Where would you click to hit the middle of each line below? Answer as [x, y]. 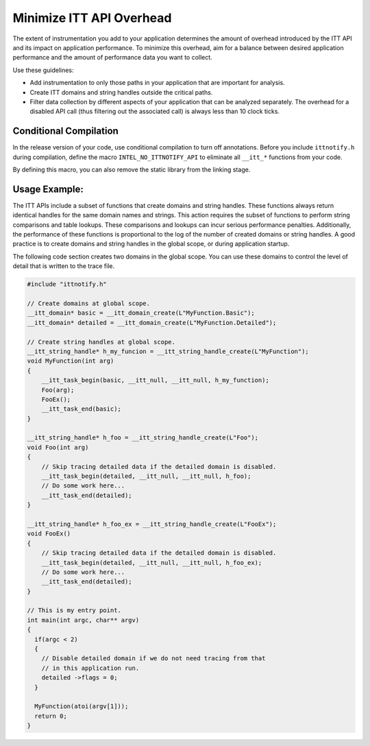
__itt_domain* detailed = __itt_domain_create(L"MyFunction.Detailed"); [152, 323]
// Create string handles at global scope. [101, 342]
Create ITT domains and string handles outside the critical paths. [121, 92]
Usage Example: [48, 189]
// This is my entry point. [74, 611]
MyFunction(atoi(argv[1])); [82, 707]
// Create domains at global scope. [89, 303]
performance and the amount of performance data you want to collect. [112, 58]
